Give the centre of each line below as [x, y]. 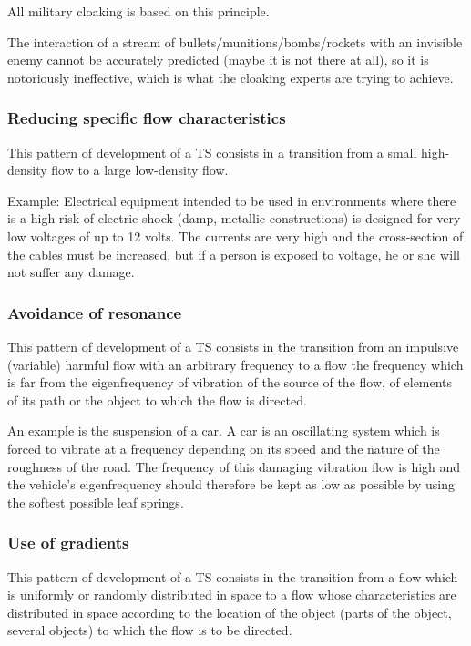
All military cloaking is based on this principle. [138, 11]
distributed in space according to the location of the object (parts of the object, [230, 612]
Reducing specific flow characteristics [147, 118]
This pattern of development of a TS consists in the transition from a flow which [233, 576]
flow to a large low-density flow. [140, 170]
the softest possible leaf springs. [96, 502]
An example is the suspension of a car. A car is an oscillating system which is [224, 431]
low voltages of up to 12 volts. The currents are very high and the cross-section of [235, 236]
